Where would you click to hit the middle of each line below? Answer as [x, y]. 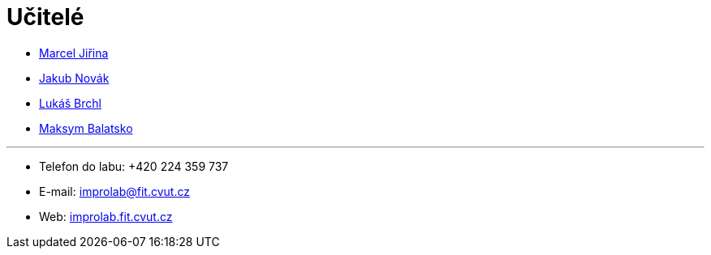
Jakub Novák [74, 78]
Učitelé [45, 17]
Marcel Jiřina [74, 53]
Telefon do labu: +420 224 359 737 [134, 166]
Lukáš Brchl [70, 103]
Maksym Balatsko [86, 128]
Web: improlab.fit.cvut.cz [106, 216]
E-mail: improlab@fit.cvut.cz [114, 191]
